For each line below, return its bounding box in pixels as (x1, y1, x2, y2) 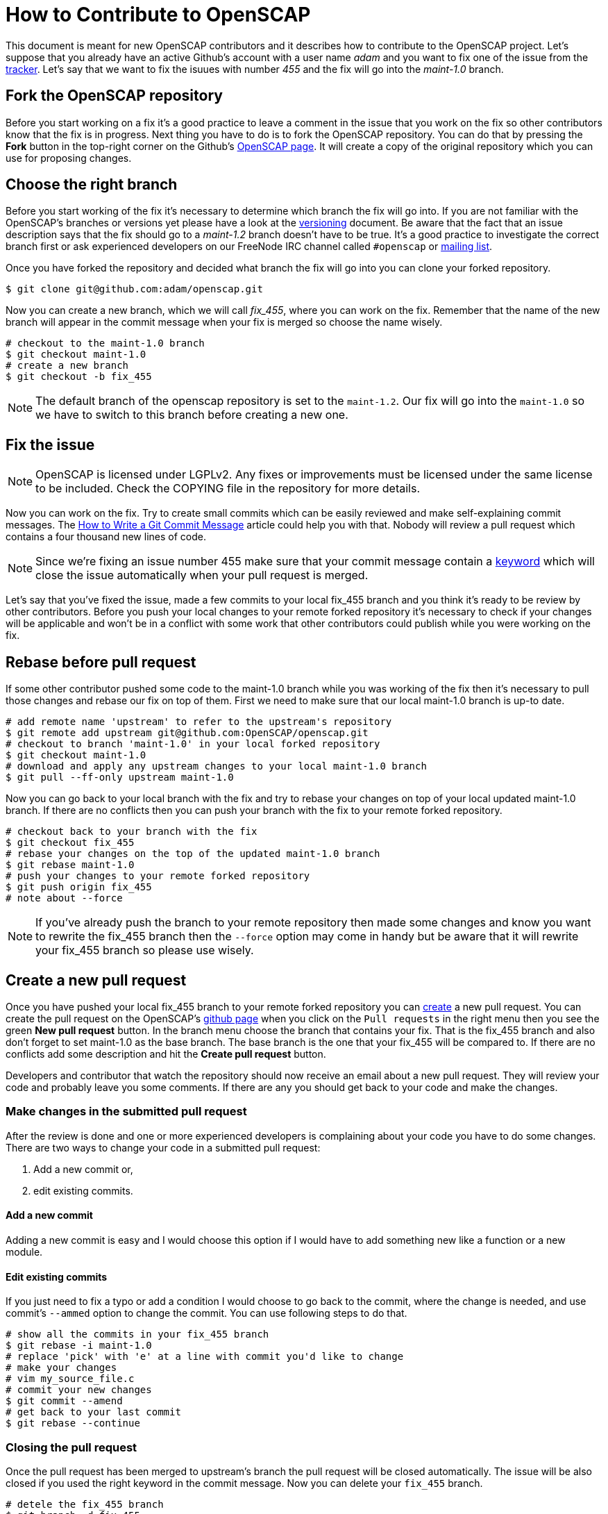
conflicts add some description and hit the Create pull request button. (6, 1047, 326, 1060)
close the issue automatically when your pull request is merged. (35, 568, 369, 583)
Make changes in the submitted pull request (6, 1104, 247, 1119)
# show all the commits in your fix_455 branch (6, 1329, 269, 1340)
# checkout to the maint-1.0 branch (6, 338, 205, 349)
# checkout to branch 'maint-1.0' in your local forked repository (6, 738, 380, 750)
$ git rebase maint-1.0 (6, 859, 135, 871)
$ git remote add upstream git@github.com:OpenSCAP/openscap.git (6, 727, 369, 739)
